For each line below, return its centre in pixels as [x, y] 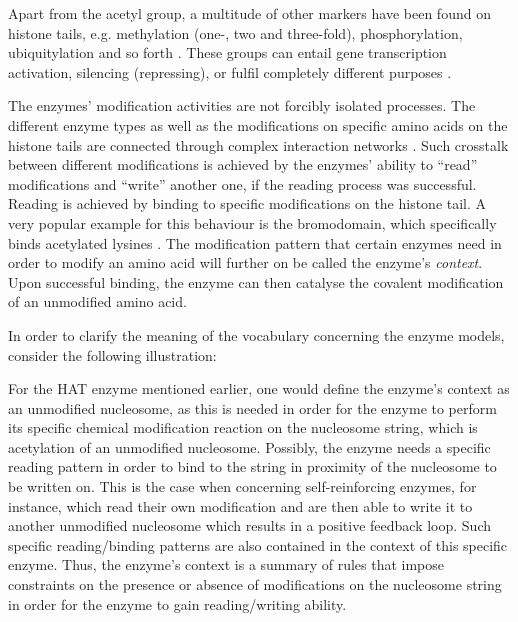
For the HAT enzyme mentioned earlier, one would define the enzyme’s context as [259, 388]
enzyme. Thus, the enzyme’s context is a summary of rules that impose [226, 564]
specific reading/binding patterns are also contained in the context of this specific [258, 544]
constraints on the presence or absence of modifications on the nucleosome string [255, 584]
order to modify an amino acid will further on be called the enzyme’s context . [245, 262]
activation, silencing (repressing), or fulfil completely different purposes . [230, 71]
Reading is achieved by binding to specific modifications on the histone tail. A [247, 203]
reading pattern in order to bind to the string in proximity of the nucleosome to [252, 466]
